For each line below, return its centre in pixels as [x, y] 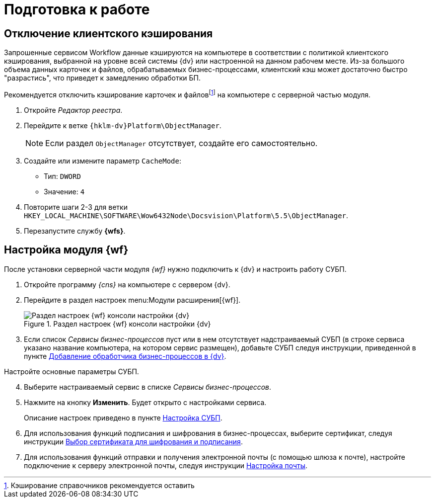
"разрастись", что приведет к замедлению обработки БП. [102, 78]
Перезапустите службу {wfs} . [75, 231]
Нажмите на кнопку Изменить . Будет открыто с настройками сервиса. [145, 402]
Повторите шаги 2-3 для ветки [76, 207]
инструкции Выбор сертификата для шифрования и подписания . [133, 441]
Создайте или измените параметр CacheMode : [103, 161]
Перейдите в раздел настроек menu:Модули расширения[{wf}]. [132, 300]
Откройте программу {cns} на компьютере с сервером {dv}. [127, 284]
